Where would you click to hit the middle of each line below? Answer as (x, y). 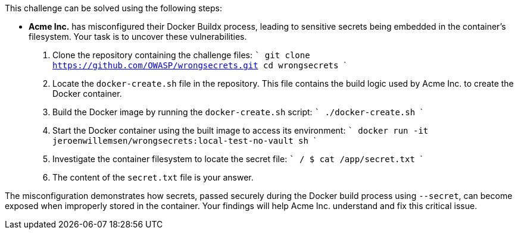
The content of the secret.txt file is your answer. (153, 177)
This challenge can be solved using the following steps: (113, 8)
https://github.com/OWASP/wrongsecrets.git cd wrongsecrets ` (199, 65)
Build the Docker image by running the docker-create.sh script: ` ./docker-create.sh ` (238, 112)
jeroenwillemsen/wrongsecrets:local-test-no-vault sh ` (184, 140)
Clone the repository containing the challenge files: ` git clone (181, 55)
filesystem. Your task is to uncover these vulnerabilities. (138, 37)
